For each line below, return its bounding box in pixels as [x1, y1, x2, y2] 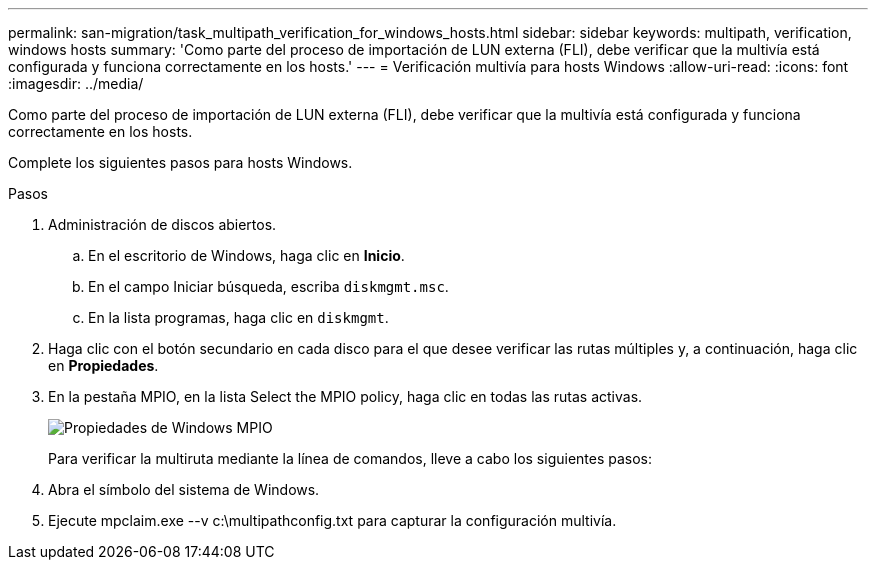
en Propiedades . [48, 357, 159, 374]
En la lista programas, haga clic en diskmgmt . [88, 309, 389, 326]
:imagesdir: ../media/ [8, 75, 144, 92]
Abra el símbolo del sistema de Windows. [48, 481, 320, 498]
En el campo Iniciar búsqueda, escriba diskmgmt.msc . [88, 278, 449, 295]
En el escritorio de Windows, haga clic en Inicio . [88, 247, 405, 264]
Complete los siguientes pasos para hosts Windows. [8, 154, 353, 171]
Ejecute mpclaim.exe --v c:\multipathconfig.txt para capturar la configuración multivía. [48, 512, 617, 529]
